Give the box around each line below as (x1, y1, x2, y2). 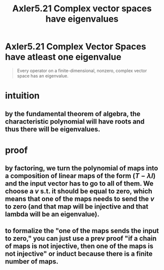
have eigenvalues (45, 13, 119, 25)
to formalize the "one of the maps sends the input (5, 227, 159, 235)
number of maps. (5, 257, 59, 266)
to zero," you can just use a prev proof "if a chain (5, 234, 157, 243)
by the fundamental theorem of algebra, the (5, 109, 141, 118)
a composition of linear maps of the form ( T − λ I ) (5, 172, 156, 180)
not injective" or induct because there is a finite (5, 250, 153, 258)
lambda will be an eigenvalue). (5, 210, 100, 218)
